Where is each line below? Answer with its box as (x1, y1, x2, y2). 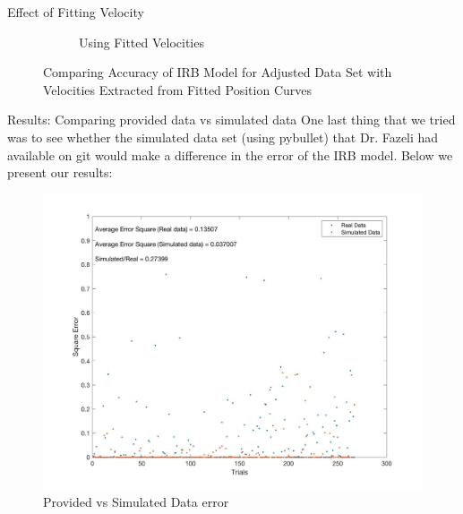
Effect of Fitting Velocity (7, 3, 144, 21)
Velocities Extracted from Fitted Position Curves (43, 80, 312, 99)
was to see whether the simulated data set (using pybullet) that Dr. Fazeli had (7, 127, 439, 146)
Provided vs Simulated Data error (43, 493, 229, 511)
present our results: (7, 163, 113, 182)
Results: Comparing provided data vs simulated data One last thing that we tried (7, 110, 456, 129)
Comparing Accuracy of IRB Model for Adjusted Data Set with (43, 63, 392, 81)
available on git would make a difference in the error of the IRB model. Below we (7, 145, 453, 164)
